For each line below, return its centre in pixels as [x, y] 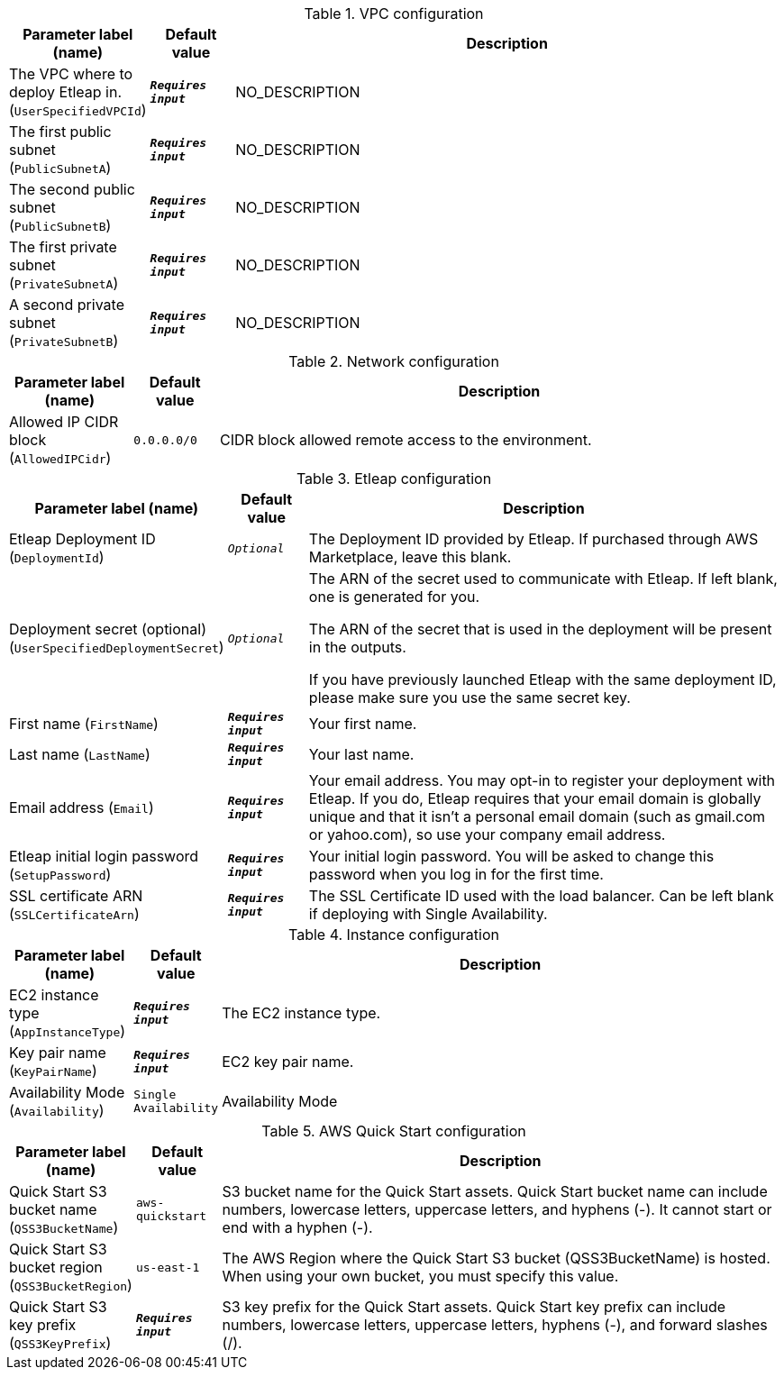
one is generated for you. [394, 597]
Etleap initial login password [104, 856]
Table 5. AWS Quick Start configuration [394, 1131]
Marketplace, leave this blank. [410, 557]
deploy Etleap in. [65, 92]
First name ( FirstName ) [84, 724]
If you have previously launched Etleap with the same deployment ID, [542, 679]
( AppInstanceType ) [68, 1031]
